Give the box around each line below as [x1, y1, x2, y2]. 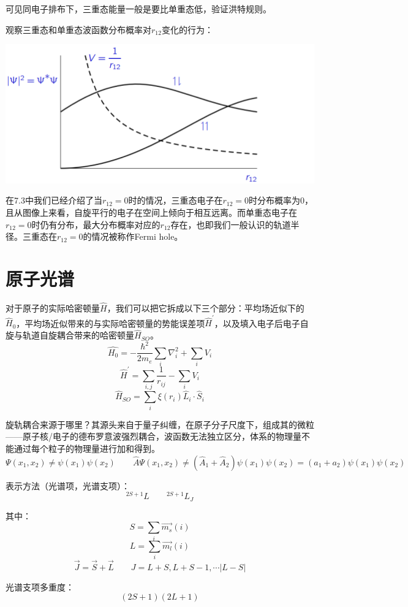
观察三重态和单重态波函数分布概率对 [6, 23, 151, 36]
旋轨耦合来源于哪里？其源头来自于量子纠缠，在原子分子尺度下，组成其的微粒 [6, 418, 314, 430]
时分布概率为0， [249, 194, 314, 207]
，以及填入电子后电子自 [214, 316, 309, 329]
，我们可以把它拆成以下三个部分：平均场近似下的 [107, 302, 304, 315]
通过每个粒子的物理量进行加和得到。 [13, 441, 160, 454]
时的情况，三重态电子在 [128, 194, 223, 207]
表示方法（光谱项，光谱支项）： [6, 479, 130, 492]
